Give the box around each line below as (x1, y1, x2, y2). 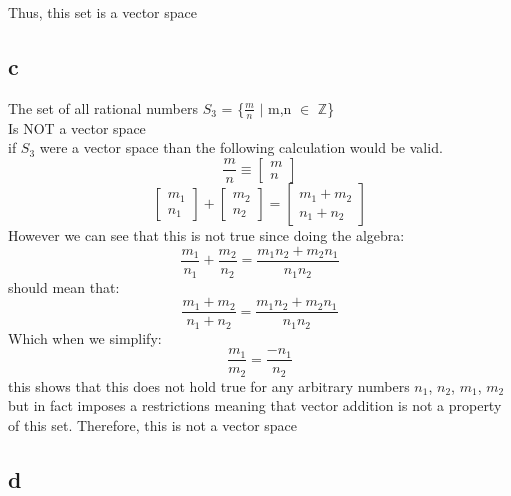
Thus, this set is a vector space (8, 2, 197, 22)
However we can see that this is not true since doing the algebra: (8, 225, 405, 246)
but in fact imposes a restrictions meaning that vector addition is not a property (8, 395, 502, 416)
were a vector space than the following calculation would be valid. (39, 137, 443, 158)
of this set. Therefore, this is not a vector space (8, 414, 298, 435)
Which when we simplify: (8, 327, 162, 348)
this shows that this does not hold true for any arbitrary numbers (8, 375, 410, 396)
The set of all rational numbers (8, 97, 199, 118)
